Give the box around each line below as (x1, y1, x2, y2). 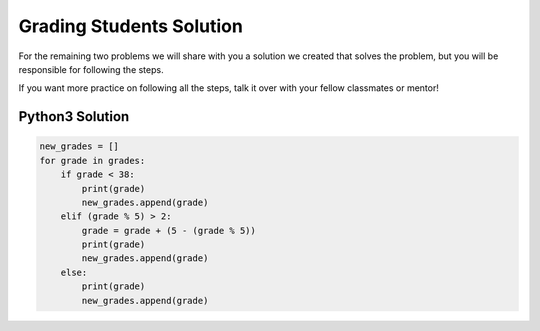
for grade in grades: (39, 155, 146, 166)
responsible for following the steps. (18, 63, 164, 75)
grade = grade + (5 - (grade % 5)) (81, 225, 257, 236)
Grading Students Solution (18, 15, 244, 37)
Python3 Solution (18, 108, 130, 125)
